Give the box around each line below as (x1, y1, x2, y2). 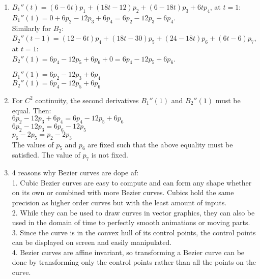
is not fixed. (91, 149, 128, 160)
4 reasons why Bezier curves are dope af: (12, 167, 139, 178)
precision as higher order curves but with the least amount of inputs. (12, 197, 227, 207)
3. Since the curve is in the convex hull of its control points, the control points (12, 227, 256, 237)
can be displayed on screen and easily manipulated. (12, 237, 172, 247)
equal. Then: (12, 105, 51, 115)
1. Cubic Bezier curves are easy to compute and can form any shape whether (12, 177, 252, 188)
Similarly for (12, 22, 51, 33)
